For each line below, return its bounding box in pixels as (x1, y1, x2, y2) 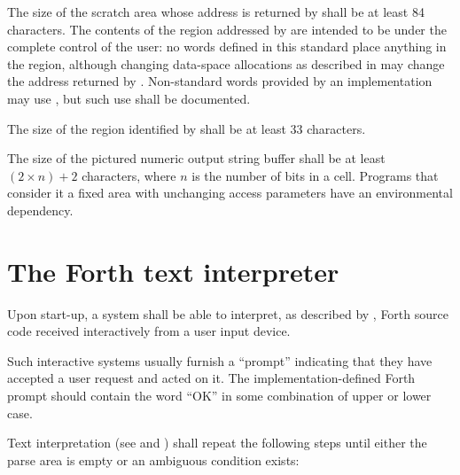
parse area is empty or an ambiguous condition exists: (7, 450, 300, 469)
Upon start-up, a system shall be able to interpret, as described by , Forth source (7, 304, 448, 323)
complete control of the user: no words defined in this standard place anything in (7, 37, 447, 56)
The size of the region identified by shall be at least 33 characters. (7, 119, 366, 137)
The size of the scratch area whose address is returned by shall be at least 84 (7, 3, 425, 20)
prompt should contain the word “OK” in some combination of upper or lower (7, 386, 432, 405)
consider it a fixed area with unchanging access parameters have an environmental (7, 183, 453, 202)
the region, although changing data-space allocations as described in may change (7, 54, 445, 73)
